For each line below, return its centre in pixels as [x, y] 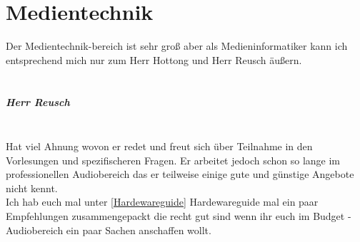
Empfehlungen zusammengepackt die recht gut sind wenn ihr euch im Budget [175, 216]
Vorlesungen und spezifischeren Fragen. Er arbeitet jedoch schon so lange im [173, 160]
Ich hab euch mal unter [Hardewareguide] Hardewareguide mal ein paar [162, 202]
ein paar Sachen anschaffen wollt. [139, 230]
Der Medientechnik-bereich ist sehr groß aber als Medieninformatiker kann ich [177, 46]
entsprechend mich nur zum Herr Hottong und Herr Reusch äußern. [154, 59]
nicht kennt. [32, 188]
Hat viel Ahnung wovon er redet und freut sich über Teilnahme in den [159, 146]
